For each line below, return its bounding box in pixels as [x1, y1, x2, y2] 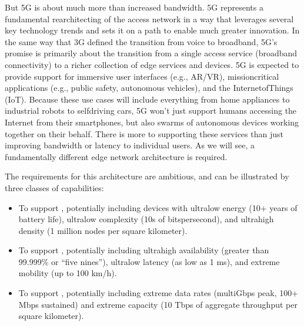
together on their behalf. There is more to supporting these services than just [5, 127, 283, 140]
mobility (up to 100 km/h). [18, 267, 117, 279]
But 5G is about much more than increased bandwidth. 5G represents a [5, 1, 263, 13]
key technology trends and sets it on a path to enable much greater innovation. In [5, 24, 300, 36]
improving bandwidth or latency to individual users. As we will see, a [5, 139, 255, 151]
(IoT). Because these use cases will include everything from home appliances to [5, 93, 290, 105]
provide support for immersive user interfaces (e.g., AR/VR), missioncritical [5, 70, 279, 82]
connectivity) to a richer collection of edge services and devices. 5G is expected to [5, 58, 299, 70]
